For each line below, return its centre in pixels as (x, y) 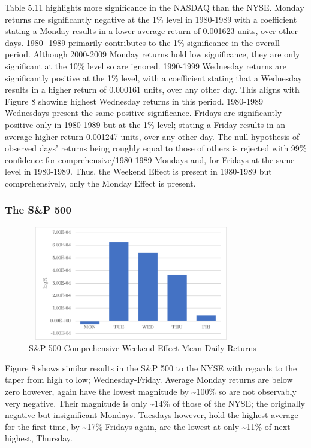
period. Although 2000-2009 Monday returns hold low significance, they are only (153, 54)
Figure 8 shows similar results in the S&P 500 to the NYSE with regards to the (151, 368)
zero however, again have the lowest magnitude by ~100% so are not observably (151, 391)
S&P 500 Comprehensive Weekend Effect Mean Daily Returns (143, 348)
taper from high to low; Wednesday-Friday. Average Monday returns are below (149, 380)
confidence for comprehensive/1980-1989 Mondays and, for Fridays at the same (150, 159)
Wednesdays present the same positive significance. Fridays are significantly (144, 113)
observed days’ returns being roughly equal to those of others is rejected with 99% (156, 148)
